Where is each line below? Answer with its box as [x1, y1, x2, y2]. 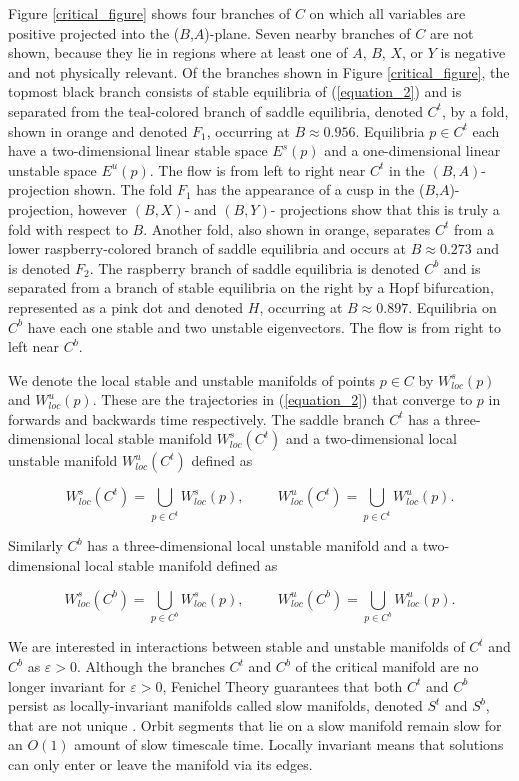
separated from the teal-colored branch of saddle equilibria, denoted [8, 100, 423, 121]
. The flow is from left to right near [149, 159, 366, 180]
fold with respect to [8, 218, 128, 239]
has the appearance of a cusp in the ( [196, 179, 425, 200]
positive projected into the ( [8, 22, 180, 43]
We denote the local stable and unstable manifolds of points [8, 369, 376, 390]
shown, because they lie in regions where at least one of [8, 42, 348, 63]
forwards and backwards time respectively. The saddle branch [8, 408, 385, 429]
